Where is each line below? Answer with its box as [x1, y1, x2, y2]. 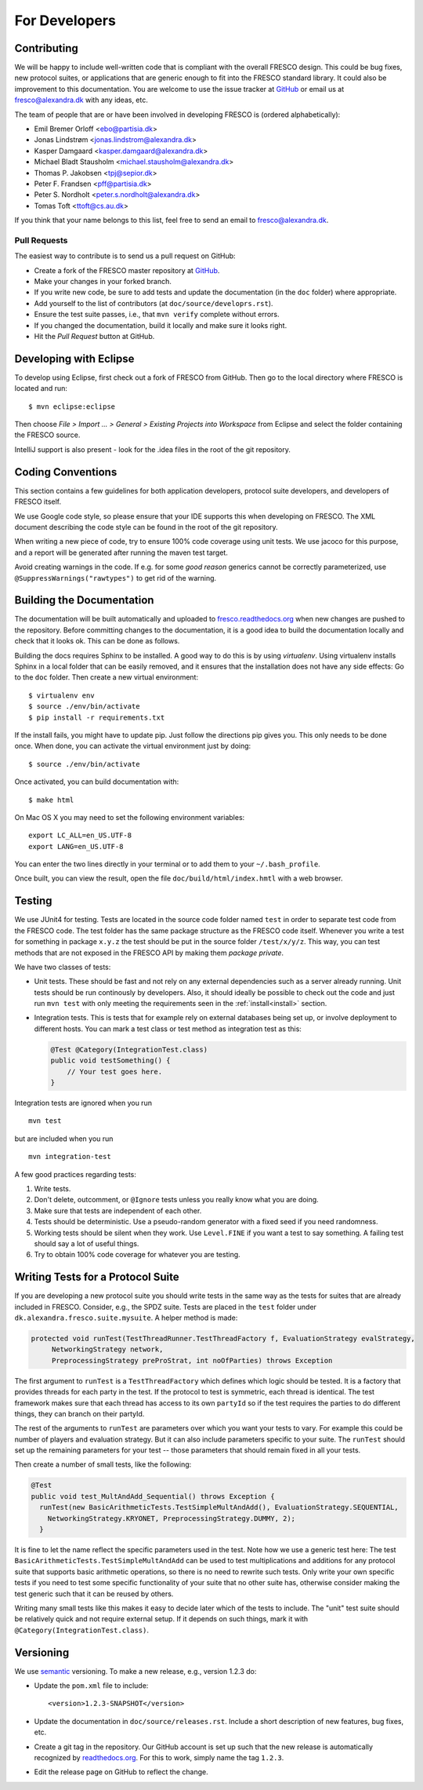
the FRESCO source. [14, 430, 81, 439]
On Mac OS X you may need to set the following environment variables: [14, 812, 245, 822]
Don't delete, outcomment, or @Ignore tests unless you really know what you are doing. [34, 1195, 319, 1205]
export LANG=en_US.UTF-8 [28, 842, 124, 851]
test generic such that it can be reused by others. [14, 1589, 174, 1599]
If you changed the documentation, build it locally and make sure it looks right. [34, 320, 287, 330]
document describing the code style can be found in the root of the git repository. [14, 522, 278, 531]
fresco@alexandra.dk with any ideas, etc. [14, 95, 148, 105]
